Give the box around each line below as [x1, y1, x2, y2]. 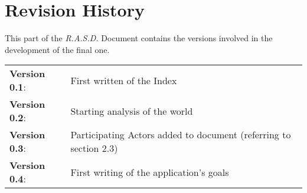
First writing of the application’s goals [70, 165, 229, 179]
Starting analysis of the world [70, 104, 193, 118]
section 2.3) [70, 141, 118, 155]
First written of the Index [70, 73, 177, 87]
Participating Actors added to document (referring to [70, 128, 291, 142]
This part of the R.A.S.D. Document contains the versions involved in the [5, 32, 273, 44]
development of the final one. [5, 43, 110, 55]
